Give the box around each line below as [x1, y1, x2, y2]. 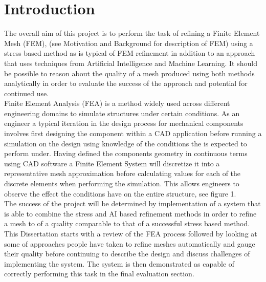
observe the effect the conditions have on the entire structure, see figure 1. [4, 188, 236, 199]
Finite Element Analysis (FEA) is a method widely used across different [4, 98, 230, 109]
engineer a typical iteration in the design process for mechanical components [4, 118, 243, 128]
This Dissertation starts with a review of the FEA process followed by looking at [4, 228, 257, 238]
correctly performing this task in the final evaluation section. [4, 268, 194, 279]
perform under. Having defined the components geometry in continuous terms [4, 148, 248, 159]
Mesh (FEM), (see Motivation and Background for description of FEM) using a [4, 37, 253, 48]
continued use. [4, 88, 49, 98]
